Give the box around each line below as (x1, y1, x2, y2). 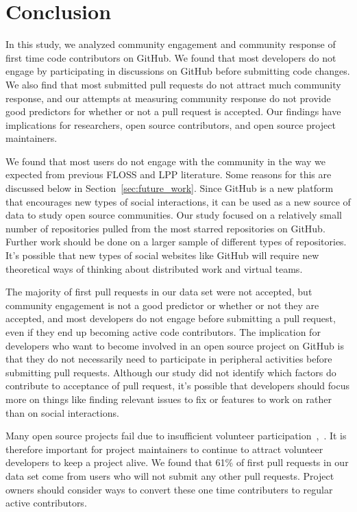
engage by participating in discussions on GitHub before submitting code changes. (5, 64, 350, 78)
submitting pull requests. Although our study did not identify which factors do (5, 365, 336, 379)
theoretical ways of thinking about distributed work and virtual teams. (5, 261, 303, 276)
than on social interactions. (5, 405, 119, 419)
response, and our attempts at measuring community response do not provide (5, 90, 331, 105)
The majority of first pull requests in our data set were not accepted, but (5, 284, 312, 299)
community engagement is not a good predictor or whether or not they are (5, 297, 319, 312)
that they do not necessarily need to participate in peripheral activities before (5, 352, 332, 366)
